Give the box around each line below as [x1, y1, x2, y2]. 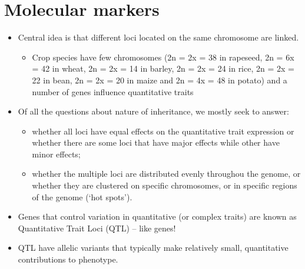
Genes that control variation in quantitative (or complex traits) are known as [18, 210, 297, 223]
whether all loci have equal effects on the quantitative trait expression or [32, 125, 294, 137]
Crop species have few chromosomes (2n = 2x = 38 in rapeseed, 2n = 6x [32, 51, 294, 63]
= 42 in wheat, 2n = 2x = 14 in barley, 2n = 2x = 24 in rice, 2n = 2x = [32, 62, 294, 75]
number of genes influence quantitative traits [32, 85, 194, 97]
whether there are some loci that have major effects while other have [32, 136, 280, 149]
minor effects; [32, 147, 81, 160]
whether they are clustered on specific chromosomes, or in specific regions [32, 179, 297, 191]
